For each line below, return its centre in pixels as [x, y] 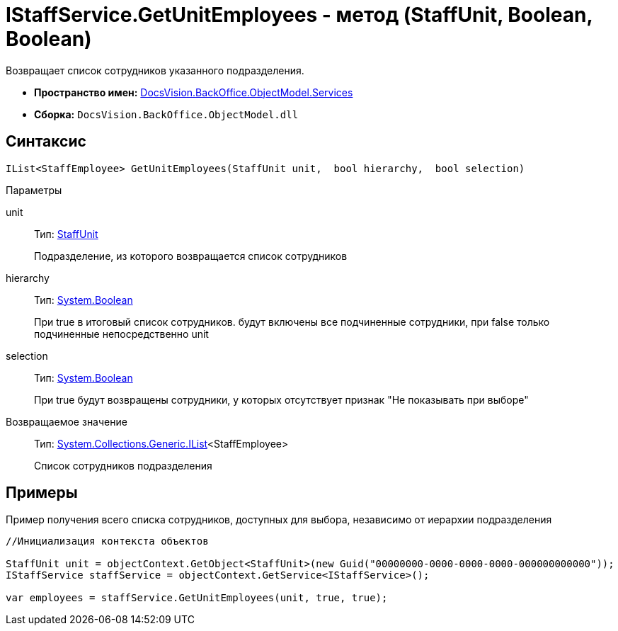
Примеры [42, 493]
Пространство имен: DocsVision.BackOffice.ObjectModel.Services [194, 92]
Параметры [34, 190]
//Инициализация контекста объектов [107, 541]
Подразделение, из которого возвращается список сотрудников [191, 256]
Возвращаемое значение [67, 421]
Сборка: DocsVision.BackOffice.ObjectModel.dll [166, 114]
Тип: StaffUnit [66, 234]
